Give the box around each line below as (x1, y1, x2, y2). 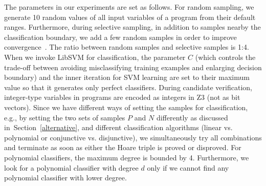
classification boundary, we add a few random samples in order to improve (4, 31, 237, 42)
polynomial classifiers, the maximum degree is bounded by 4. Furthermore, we (4, 152, 249, 162)
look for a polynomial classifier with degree (4, 162, 139, 173)
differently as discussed (156, 112, 228, 122)
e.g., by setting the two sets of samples (4, 112, 125, 122)
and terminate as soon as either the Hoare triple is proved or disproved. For (4, 142, 241, 153)
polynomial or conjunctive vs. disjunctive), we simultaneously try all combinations (4, 132, 262, 142)
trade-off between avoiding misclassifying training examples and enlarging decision (4, 61, 262, 72)
